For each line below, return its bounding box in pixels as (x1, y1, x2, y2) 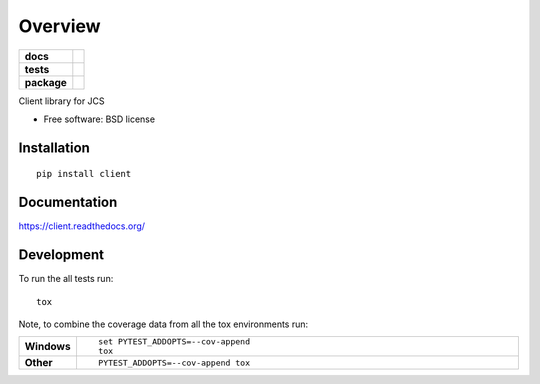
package (24, 75, 67, 89)
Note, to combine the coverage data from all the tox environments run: (18, 318, 309, 330)
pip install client (36, 168, 132, 180)
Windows (24, 340, 71, 354)
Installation (18, 139, 90, 156)
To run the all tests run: (18, 273, 114, 285)
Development (18, 246, 105, 264)
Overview (18, 15, 101, 37)
